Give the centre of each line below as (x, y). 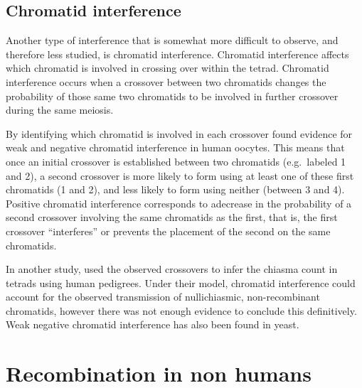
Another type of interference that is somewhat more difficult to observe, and (172, 40)
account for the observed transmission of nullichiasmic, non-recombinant (163, 297)
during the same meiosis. (60, 110)
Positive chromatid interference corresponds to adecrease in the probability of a (179, 203)
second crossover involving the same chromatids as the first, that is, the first (172, 217)
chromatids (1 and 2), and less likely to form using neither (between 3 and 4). (175, 189)
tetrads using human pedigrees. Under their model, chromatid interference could (181, 282)
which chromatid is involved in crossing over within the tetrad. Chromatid (167, 68)
